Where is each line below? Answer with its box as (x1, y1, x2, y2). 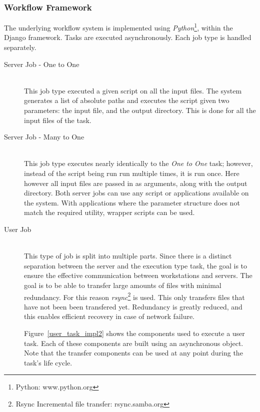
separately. (4, 42, 36, 52)
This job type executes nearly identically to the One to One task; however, (24, 158, 253, 168)
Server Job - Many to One (4, 131, 84, 142)
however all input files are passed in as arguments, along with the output (24, 177, 247, 188)
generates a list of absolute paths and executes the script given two (24, 95, 229, 105)
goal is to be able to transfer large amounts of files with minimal (24, 279, 221, 290)
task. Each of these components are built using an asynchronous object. (24, 337, 243, 348)
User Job (4, 223, 31, 234)
